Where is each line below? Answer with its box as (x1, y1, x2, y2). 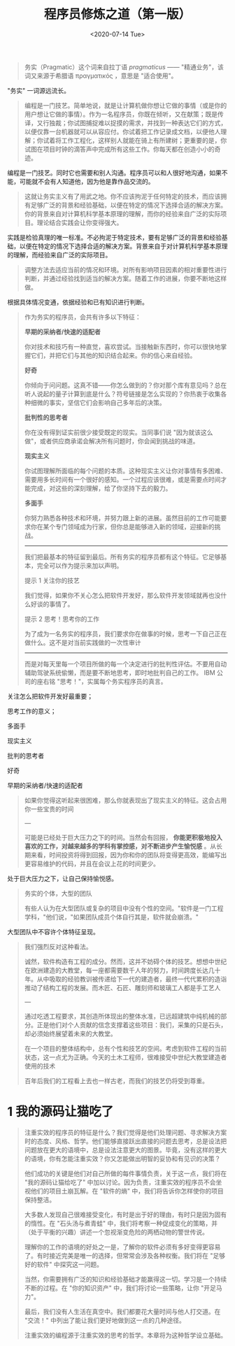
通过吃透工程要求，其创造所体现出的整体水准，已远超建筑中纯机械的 (24, 1012, 221, 1020)
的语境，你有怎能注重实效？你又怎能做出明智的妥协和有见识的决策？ (24, 1154, 221, 1163)
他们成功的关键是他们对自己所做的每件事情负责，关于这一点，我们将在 (24, 1169, 227, 1177)
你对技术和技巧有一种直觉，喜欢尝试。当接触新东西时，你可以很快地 (24, 342, 221, 350)
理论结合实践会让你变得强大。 (36, 218, 123, 227)
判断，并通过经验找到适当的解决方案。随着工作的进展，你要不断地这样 (24, 274, 227, 282)
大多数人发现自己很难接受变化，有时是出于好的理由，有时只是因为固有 (24, 1210, 227, 1219)
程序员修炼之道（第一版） (43, 6, 191, 22)
